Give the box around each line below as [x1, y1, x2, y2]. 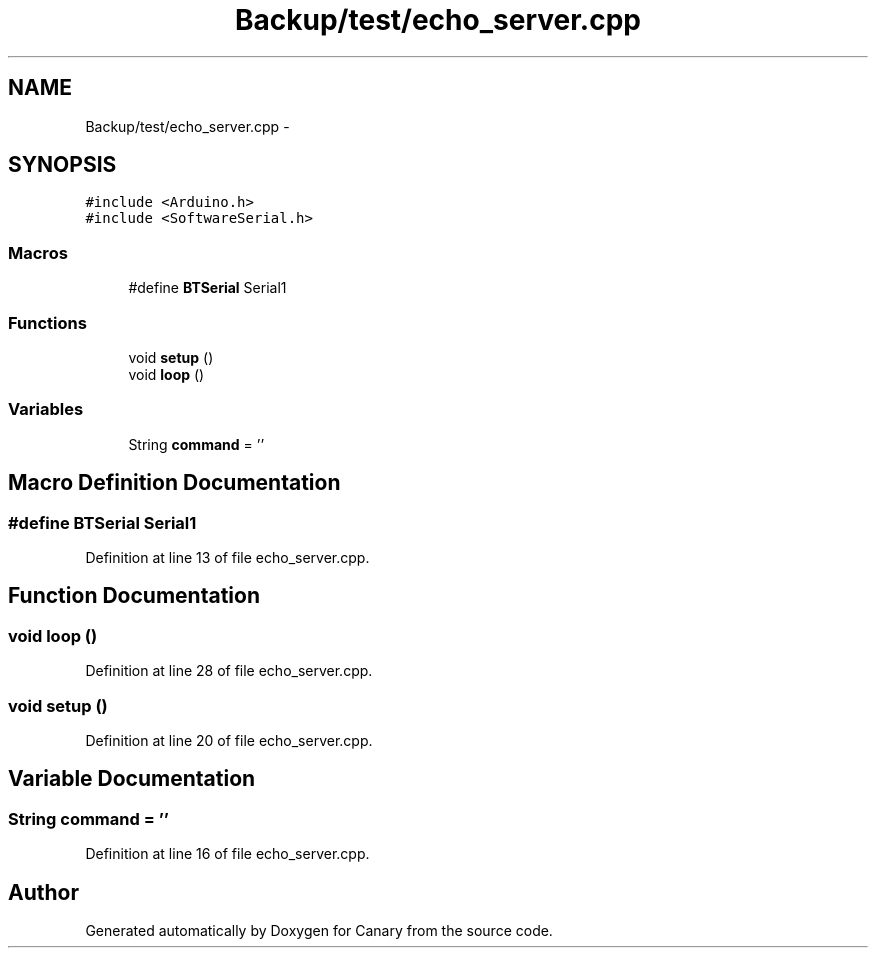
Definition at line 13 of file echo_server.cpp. [85, 548, 370, 566]
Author [8, 879, 79, 905]
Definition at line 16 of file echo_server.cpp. [85, 845, 370, 863]
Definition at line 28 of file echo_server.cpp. [85, 662, 373, 680]
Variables [8, 399, 84, 420]
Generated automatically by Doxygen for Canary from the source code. [85, 921, 553, 939]
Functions [8, 312, 87, 333]
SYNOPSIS [8, 152, 117, 178]
